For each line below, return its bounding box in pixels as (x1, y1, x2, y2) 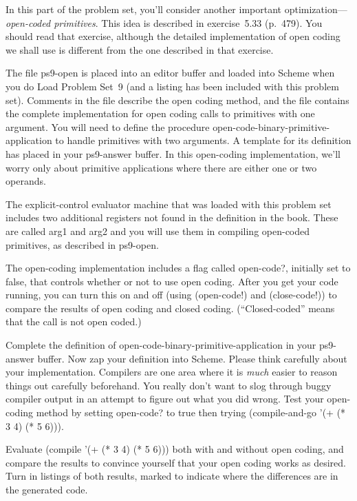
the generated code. (6, 482, 88, 496)
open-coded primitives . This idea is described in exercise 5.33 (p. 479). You (6, 15, 323, 30)
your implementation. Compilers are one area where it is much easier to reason (6, 365, 338, 379)
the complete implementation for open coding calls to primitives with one (6, 106, 315, 121)
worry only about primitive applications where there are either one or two (6, 160, 317, 174)
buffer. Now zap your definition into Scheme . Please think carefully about (37, 351, 347, 365)
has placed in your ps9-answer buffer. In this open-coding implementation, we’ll (6, 146, 340, 161)
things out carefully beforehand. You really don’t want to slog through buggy (6, 378, 332, 392)
